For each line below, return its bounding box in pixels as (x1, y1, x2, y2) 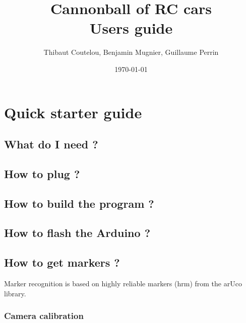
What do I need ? (4, 136, 98, 152)
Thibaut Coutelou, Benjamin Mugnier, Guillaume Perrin (43, 47, 219, 57)
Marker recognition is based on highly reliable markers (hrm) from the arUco (4, 278, 242, 289)
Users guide (89, 18, 173, 38)
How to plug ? (4, 166, 80, 181)
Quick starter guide (4, 102, 142, 122)
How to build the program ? (4, 195, 154, 211)
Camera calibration (4, 309, 84, 322)
